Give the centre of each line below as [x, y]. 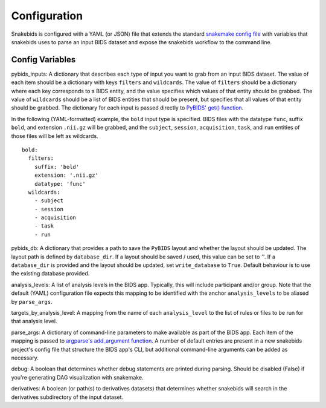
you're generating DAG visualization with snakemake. [77, 377]
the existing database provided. [50, 274]
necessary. [25, 358]
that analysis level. [34, 321]
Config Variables [43, 60]
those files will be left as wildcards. [55, 136]
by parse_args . [32, 301]
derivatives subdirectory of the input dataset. [67, 397]
